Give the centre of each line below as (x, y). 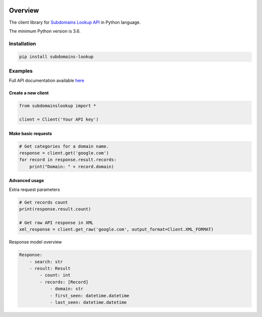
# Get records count (43, 202)
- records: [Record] (64, 282)
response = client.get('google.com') (64, 153)
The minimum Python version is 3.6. (45, 31)
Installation (23, 44)
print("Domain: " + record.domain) (72, 166)
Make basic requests (31, 133)
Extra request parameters (34, 190)
